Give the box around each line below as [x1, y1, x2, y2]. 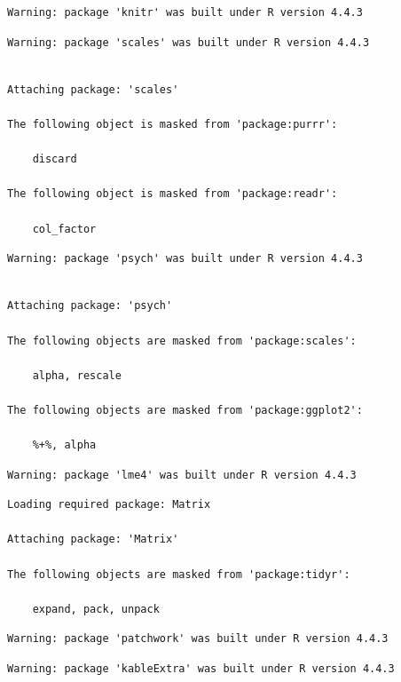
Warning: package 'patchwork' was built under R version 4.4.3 [7, 632, 389, 646]
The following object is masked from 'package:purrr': [7, 117, 338, 131]
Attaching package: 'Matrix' [7, 533, 179, 546]
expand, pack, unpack [32, 602, 160, 615]
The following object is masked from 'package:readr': [7, 187, 338, 201]
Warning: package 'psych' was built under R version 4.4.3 [7, 252, 363, 266]
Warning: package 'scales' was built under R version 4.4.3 [7, 36, 370, 49]
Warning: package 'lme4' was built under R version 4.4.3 [7, 468, 357, 481]
